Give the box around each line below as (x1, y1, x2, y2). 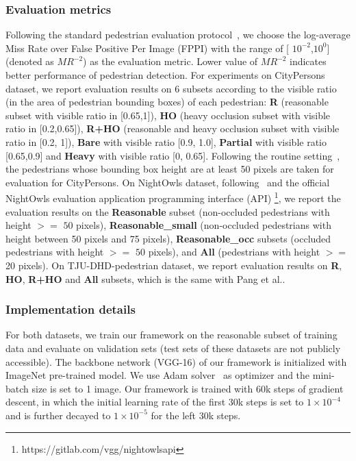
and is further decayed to (5, 408, 111, 422)
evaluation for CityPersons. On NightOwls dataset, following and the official (5, 175, 330, 189)
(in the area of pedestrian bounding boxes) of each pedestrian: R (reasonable (5, 95, 329, 109)
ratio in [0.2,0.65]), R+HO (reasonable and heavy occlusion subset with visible (5, 121, 340, 136)
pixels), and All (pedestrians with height (148, 245, 320, 259)
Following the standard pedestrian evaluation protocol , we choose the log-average (5, 27, 351, 42)
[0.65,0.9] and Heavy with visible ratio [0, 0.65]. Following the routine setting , (5, 148, 340, 162)
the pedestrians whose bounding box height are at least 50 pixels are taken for (5, 162, 334, 176)
